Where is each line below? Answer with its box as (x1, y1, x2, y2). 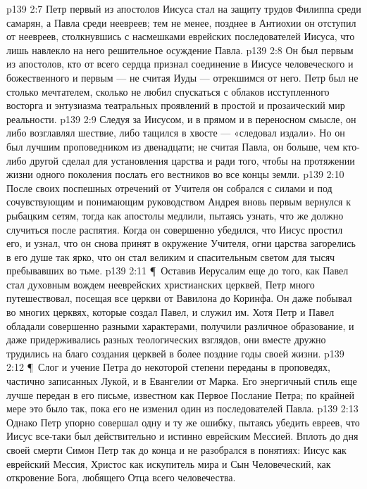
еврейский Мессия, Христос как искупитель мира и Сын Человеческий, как (6, 456, 331, 471)
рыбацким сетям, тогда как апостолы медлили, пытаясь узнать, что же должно (6, 208, 344, 222)
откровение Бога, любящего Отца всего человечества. (6, 470, 236, 485)
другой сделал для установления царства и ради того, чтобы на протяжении (30, 153, 355, 167)
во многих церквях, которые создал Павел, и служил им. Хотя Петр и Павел (6, 305, 335, 319)
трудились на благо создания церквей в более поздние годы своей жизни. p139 (6, 345, 344, 360)
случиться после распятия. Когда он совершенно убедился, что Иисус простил (6, 222, 343, 236)
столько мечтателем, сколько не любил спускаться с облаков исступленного (6, 84, 330, 99)
